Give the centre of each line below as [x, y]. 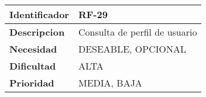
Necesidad [33, 49]
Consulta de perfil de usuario [138, 32]
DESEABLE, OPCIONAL [132, 49]
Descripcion [37, 32]
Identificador [39, 14]
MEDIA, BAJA [110, 83]
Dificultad [33, 66]
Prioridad [32, 83]
